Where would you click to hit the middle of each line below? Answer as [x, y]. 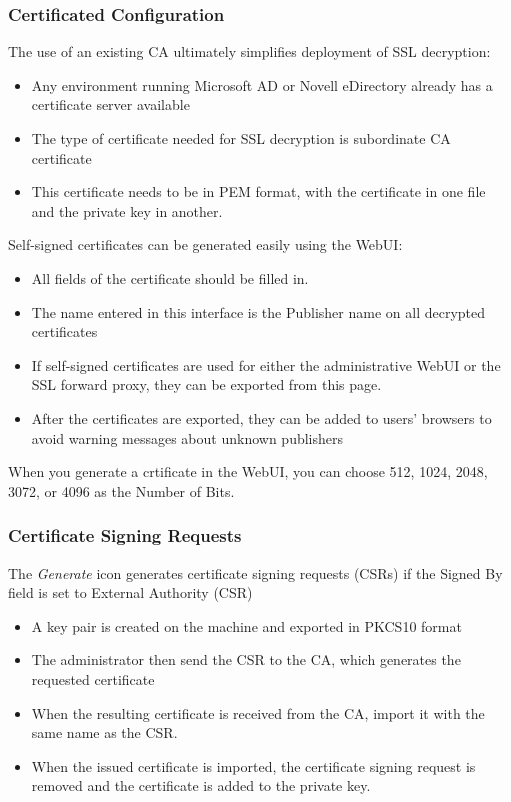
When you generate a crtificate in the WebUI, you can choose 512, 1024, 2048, [248, 471]
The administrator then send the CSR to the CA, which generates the [246, 659]
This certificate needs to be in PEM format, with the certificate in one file [258, 191]
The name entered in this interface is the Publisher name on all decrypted [258, 311]
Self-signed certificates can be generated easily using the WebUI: [205, 244]
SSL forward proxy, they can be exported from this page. [206, 384]
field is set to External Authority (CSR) [130, 592]
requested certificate [93, 678]
